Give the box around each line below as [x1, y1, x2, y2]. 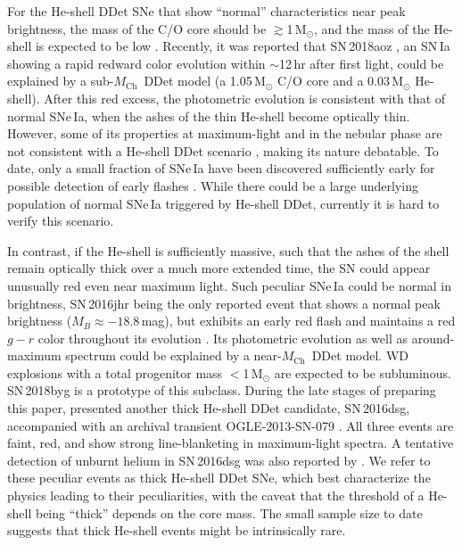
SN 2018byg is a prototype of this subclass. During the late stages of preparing [7, 381, 436, 400]
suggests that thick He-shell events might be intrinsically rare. [7, 521, 346, 540]
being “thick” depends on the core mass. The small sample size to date [35, 503, 423, 522]
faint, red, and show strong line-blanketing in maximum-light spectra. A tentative [7, 434, 454, 452]
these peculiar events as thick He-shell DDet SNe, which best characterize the [7, 468, 431, 487]
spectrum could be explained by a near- [65, 346, 282, 365]
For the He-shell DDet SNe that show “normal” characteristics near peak [7, 2, 406, 20]
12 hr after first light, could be [279, 54, 444, 72]
